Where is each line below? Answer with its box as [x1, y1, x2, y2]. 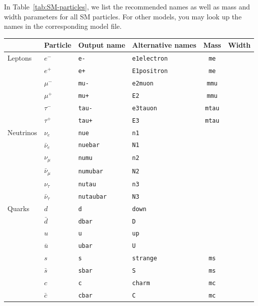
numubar [78, 167, 103, 175]
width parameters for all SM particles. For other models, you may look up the [4, 11, 242, 21]
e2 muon [132, 79, 154, 87]
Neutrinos [7, 127, 37, 137]
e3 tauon [132, 104, 157, 112]
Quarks [7, 203, 30, 213]
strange [132, 255, 157, 262]
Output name [78, 40, 125, 50]
